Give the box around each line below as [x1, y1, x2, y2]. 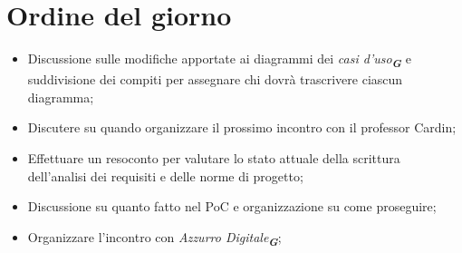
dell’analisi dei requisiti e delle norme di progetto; [27, 166, 303, 185]
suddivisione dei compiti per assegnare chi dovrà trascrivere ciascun [27, 70, 403, 89]
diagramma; [27, 87, 94, 106]
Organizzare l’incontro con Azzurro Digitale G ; [27, 227, 282, 249]
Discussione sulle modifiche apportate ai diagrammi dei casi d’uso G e [27, 49, 411, 71]
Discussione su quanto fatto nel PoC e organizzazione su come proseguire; [27, 197, 437, 216]
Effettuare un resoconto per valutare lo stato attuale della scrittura [27, 149, 400, 168]
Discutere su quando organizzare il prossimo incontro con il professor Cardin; [27, 118, 457, 137]
